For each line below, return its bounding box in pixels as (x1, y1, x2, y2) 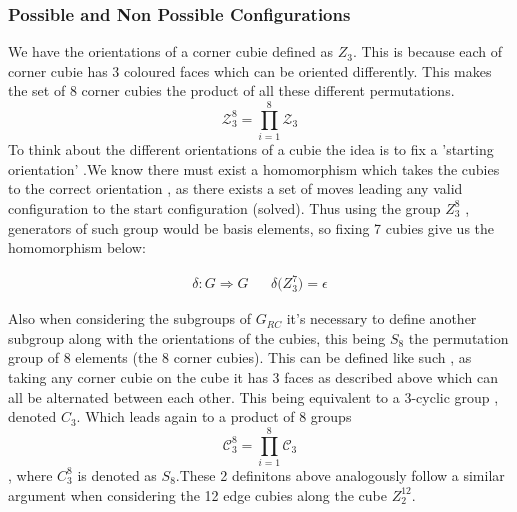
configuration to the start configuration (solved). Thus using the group (8, 197, 441, 218)
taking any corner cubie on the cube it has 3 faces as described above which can (8, 367, 498, 387)
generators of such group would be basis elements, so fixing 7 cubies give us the (8, 217, 495, 238)
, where (8, 464, 53, 485)
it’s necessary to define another (286, 308, 477, 329)
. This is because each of (352, 41, 503, 62)
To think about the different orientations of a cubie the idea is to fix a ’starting (8, 139, 494, 160)
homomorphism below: (8, 237, 146, 258)
